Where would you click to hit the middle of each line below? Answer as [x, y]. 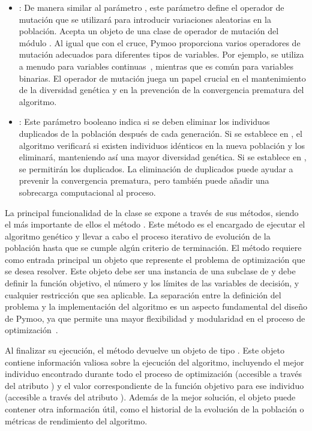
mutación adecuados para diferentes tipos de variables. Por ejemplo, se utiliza [161, 54]
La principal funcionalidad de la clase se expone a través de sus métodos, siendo [152, 212]
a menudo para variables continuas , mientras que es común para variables [156, 66]
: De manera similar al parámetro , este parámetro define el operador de [151, 7]
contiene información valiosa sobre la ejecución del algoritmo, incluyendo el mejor [154, 362]
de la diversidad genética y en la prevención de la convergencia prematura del [161, 90]
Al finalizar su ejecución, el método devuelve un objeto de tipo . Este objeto [145, 350]
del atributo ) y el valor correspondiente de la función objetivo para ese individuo [154, 385]
